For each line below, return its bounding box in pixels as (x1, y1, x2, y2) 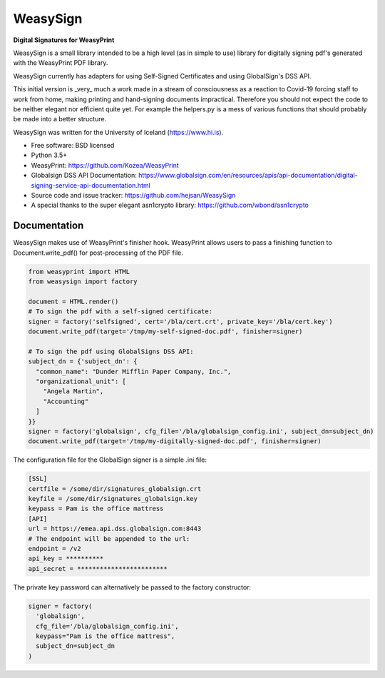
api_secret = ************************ (28, 565, 168, 572)
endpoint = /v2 (28, 545, 81, 553)
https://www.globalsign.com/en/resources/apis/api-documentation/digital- (138, 171, 358, 180)
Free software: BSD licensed (31, 141, 115, 150)
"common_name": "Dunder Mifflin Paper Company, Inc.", (36, 368, 232, 375)
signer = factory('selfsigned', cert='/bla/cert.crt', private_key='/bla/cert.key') (28, 318, 333, 325)
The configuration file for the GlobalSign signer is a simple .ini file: (13, 455, 207, 464)
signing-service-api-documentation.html (31, 181, 151, 189)
